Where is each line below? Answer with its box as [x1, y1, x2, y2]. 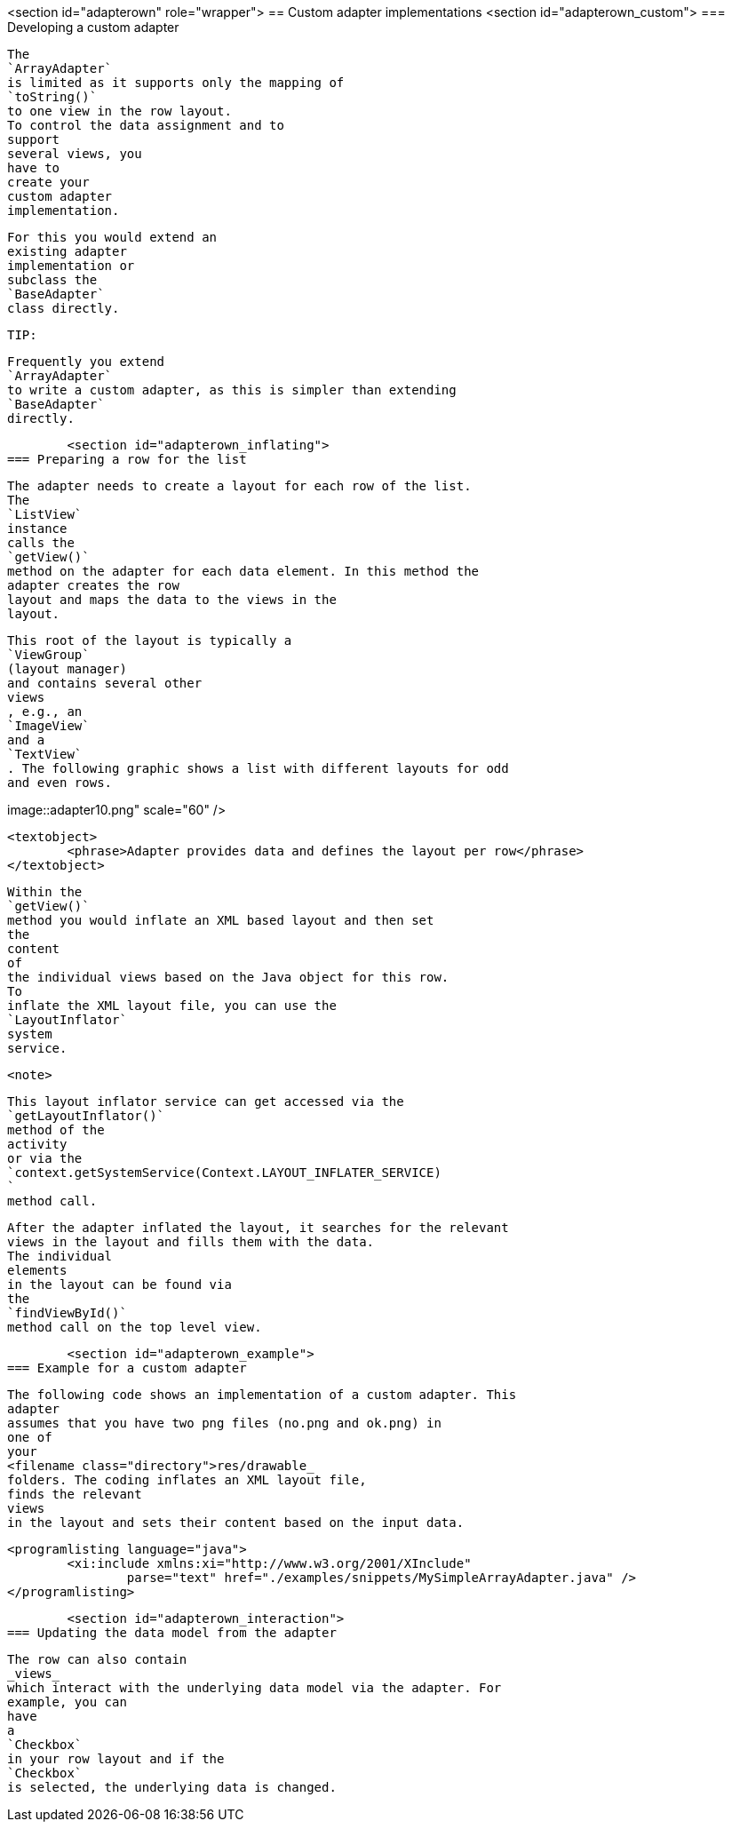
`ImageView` [7, 719, 90, 733]
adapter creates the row [7, 578, 179, 592]
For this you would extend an [7, 230, 218, 244]
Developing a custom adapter [7, 20, 179, 35]
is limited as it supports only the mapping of [7, 76, 345, 90]
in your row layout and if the [7, 1752, 225, 1766]
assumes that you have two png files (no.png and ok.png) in [7, 1416, 442, 1430]
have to [7, 161, 60, 175]
